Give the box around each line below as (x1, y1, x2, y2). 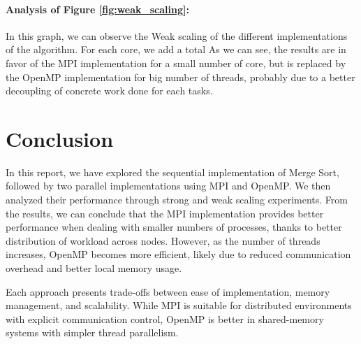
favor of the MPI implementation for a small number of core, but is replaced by (6, 55, 346, 70)
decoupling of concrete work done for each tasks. (6, 83, 213, 98)
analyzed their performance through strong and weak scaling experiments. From (6, 192, 348, 207)
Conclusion (6, 124, 114, 152)
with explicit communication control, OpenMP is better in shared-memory (6, 311, 324, 326)
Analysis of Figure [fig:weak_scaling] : (6, 1, 189, 16)
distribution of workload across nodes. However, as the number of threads (6, 233, 321, 248)
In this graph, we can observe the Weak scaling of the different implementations (6, 28, 348, 43)
